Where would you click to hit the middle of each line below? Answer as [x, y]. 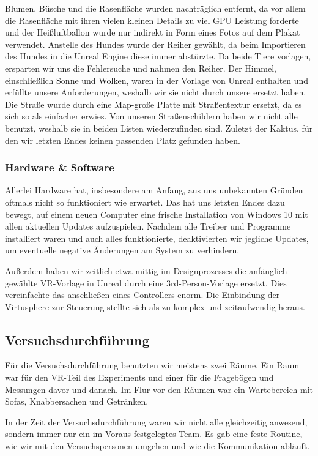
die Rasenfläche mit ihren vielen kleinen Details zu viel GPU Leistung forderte [152, 20]
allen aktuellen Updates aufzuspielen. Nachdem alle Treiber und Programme [148, 226]
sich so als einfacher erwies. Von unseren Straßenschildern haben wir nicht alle [151, 116]
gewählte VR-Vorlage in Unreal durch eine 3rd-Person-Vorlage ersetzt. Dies [146, 282]
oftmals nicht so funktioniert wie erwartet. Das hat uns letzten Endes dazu [145, 202]
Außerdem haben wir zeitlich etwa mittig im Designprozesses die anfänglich [146, 270]
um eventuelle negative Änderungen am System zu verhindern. [122, 250]
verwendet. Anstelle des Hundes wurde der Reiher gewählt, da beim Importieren [155, 44]
